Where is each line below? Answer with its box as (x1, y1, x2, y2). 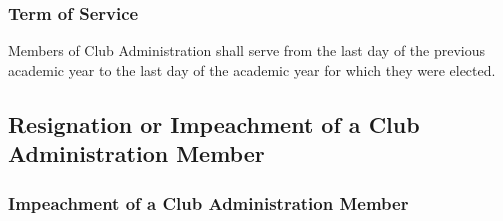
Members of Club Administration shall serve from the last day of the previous (8, 40, 486, 61)
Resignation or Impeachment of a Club (8, 108, 420, 139)
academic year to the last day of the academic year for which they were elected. (8, 59, 496, 80)
